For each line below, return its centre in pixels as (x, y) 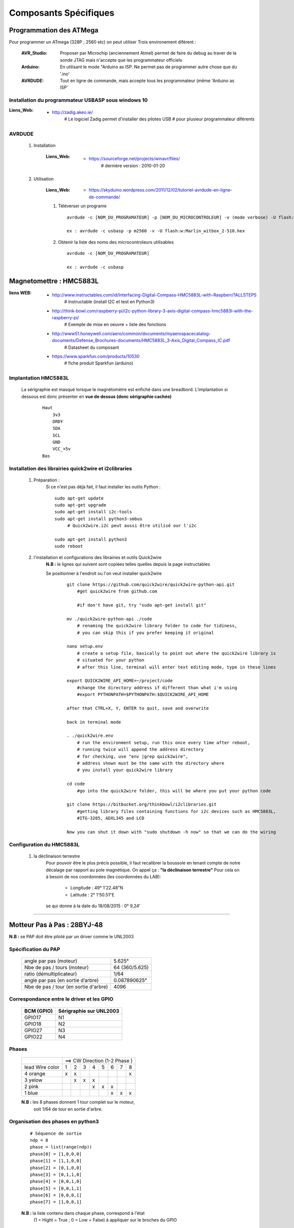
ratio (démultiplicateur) (50, 974)
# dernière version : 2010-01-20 (133, 166)
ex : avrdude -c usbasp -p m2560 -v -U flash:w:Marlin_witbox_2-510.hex (156, 231)
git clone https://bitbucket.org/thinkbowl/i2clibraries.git (142, 805)
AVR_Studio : (34, 53)
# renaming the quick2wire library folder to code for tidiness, (157, 626)
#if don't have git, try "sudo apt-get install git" (142, 605)
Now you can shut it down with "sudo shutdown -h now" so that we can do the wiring (171, 832)
